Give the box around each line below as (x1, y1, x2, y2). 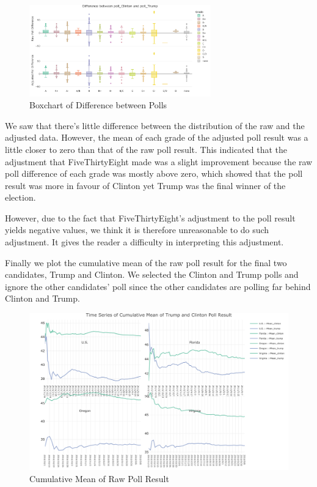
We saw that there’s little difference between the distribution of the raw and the (5, 119, 305, 132)
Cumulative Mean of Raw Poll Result (29, 472, 169, 485)
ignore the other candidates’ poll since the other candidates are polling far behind (5, 280, 311, 292)
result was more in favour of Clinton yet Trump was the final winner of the (5, 179, 286, 191)
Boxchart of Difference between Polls (29, 99, 167, 111)
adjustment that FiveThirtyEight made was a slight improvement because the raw (5, 155, 313, 168)
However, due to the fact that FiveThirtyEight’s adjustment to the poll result (5, 211, 296, 224)
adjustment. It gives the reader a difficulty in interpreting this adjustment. (5, 236, 284, 248)
